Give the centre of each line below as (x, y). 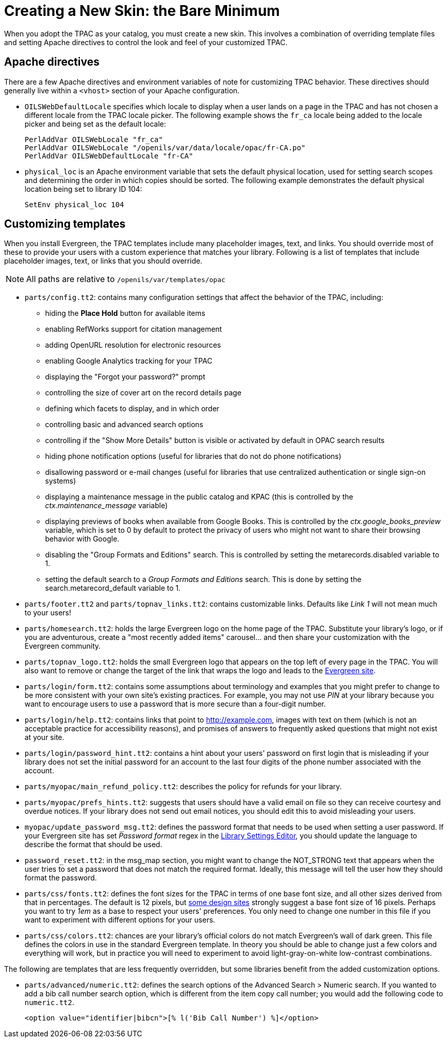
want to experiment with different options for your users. (120, 920)
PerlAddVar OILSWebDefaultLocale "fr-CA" (109, 156)
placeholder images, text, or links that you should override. (103, 261)
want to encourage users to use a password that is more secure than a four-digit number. (175, 704)
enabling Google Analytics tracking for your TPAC (129, 361)
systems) (61, 481)
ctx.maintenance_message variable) (107, 506)
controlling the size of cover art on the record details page (143, 393)
